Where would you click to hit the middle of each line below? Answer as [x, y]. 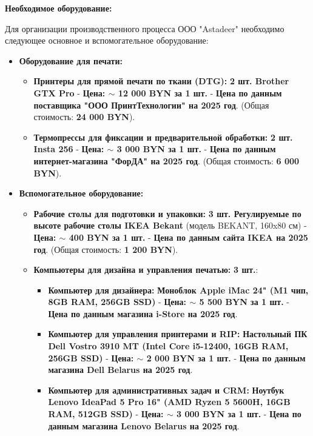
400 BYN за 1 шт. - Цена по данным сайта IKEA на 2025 [188, 237]
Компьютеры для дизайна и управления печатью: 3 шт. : [146, 270]
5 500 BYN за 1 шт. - [244, 302]
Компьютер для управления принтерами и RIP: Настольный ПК [178, 334]
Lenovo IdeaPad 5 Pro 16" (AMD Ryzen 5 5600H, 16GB [169, 402]
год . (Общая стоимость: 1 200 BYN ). [106, 249]
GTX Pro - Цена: [69, 92]
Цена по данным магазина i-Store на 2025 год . [143, 313]
